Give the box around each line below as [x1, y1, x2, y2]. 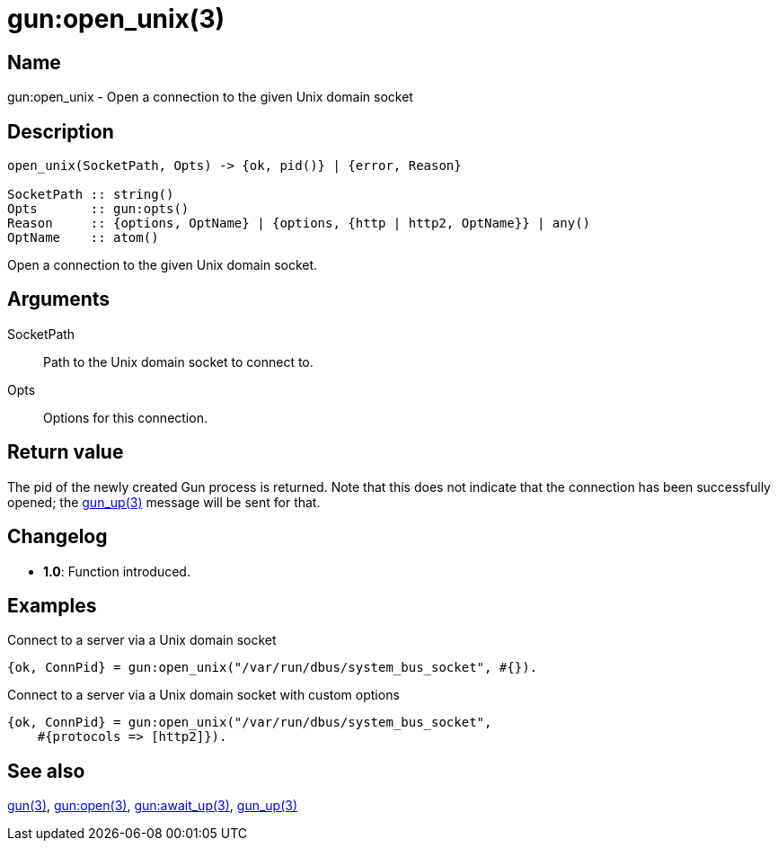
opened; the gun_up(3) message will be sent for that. [7, 494, 321, 510]
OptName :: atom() [7, 230, 159, 245]
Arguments [7, 288, 111, 311]
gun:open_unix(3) [7, 4, 225, 34]
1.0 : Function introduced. [43, 563, 190, 579]
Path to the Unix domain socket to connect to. [43, 353, 314, 370]
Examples [7, 594, 97, 617]
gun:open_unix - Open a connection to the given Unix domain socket [7, 89, 413, 105]
